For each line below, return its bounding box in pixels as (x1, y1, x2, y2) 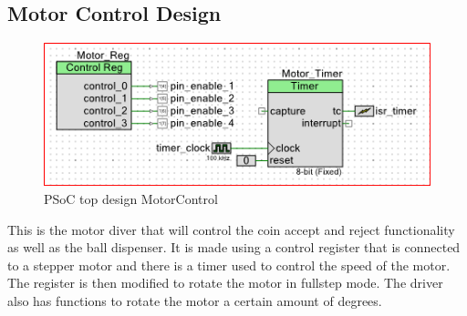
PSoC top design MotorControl (44, 189, 218, 209)
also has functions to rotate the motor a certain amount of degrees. (7, 291, 382, 310)
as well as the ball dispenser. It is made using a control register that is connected (7, 238, 461, 257)
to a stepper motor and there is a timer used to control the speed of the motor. (7, 255, 451, 274)
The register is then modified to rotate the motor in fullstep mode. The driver (7, 273, 443, 292)
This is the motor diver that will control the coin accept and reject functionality (7, 219, 455, 239)
